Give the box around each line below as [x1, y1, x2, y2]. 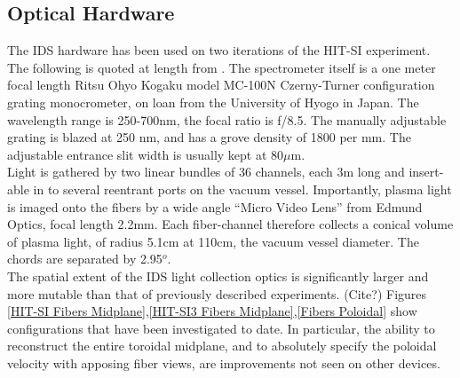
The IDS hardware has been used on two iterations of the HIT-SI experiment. [7, 41, 431, 59]
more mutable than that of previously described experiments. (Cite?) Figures [7, 284, 427, 303]
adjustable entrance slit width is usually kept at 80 [7, 145, 284, 163]
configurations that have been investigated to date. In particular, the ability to [7, 319, 435, 337]
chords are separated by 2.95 [7, 249, 163, 268]
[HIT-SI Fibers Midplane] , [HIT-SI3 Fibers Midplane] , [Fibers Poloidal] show [7, 302, 417, 320]
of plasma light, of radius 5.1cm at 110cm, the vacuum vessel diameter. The [7, 232, 419, 250]
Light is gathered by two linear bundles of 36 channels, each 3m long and [7, 162, 405, 181]
